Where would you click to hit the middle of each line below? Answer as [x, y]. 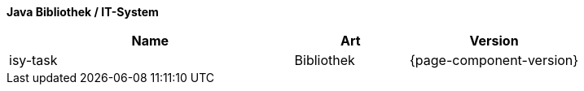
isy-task [33, 60]
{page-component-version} [494, 60]
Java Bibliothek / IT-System [83, 12]
